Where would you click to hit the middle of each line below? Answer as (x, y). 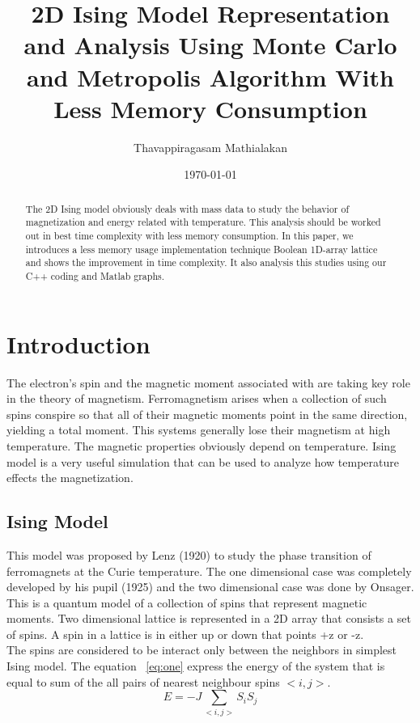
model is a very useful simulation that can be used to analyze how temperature (203, 461)
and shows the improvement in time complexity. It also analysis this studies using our (206, 262)
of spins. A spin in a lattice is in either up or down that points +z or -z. (185, 634)
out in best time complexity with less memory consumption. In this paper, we (189, 235)
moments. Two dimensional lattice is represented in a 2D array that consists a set (209, 618)
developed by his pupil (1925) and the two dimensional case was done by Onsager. (210, 587)
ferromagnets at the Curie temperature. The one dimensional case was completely (209, 571)
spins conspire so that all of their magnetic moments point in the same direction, (207, 414)
